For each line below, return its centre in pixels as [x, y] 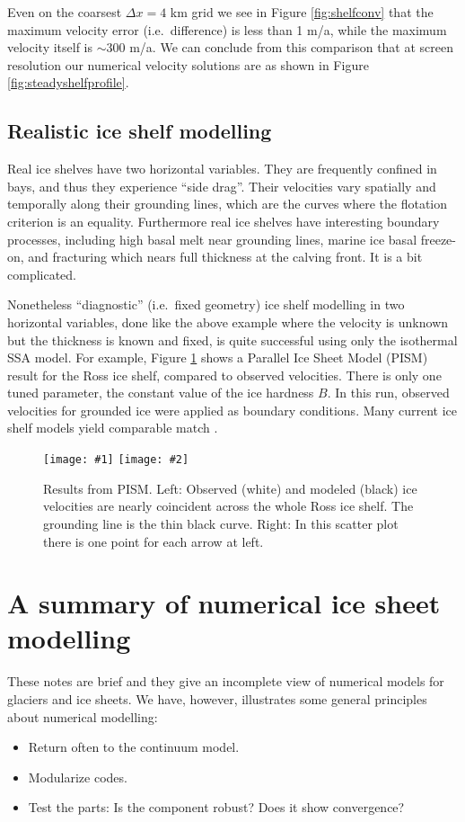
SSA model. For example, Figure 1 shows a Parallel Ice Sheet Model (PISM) [218, 357]
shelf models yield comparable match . [113, 428]
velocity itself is [50, 47]
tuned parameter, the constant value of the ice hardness [161, 393]
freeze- [438, 239]
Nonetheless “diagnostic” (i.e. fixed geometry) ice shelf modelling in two [206, 304]
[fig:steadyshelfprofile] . [68, 82]
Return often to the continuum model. [134, 747]
